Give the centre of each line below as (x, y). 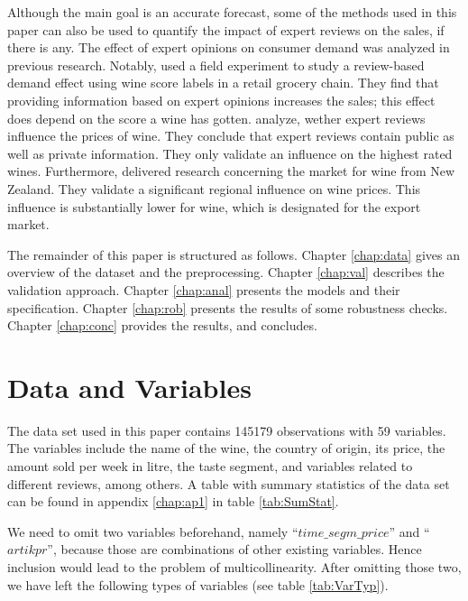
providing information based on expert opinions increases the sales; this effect (221, 100)
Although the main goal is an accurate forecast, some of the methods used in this (232, 12)
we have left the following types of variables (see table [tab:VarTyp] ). (198, 584)
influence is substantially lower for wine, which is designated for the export (214, 206)
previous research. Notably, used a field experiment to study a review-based (216, 65)
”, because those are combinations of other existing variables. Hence (234, 549)
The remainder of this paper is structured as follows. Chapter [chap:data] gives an (234, 254)
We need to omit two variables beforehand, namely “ (153, 531)
